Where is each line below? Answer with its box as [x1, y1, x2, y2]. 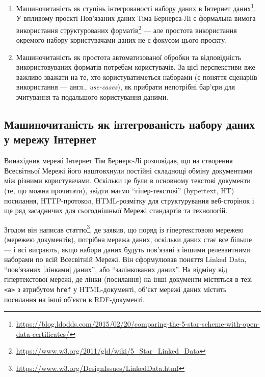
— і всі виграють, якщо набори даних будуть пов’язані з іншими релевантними [4, 244, 251, 254]
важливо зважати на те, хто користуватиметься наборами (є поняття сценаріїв [16, 71, 257, 82]
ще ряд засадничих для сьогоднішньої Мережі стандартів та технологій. [4, 205, 228, 216]
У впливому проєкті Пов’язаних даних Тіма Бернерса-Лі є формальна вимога [16, 13, 256, 23]
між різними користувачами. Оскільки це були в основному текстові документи [4, 175, 251, 186]
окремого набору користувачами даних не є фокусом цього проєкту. [16, 35, 227, 45]
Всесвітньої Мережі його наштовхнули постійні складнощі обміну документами [4, 165, 252, 176]
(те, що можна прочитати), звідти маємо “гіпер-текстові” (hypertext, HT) [4, 185, 234, 196]
